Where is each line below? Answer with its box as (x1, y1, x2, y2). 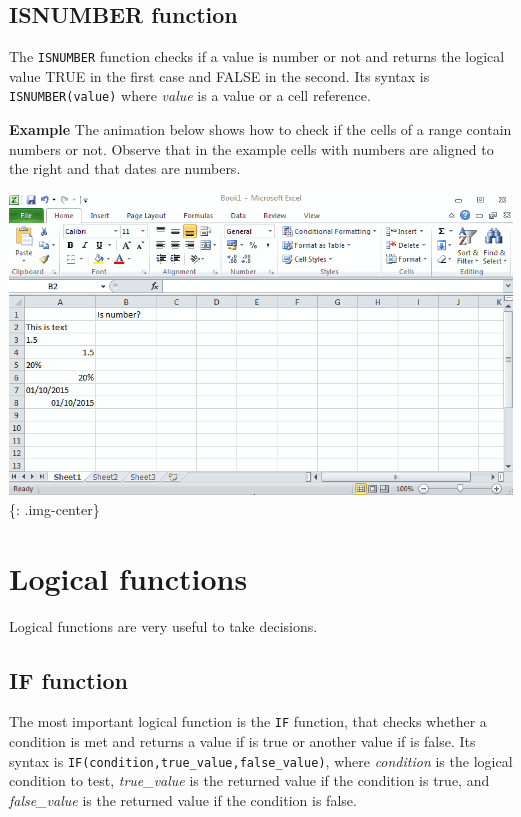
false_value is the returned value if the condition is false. (9, 789, 357, 810)
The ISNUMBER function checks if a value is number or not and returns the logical (9, 46, 505, 67)
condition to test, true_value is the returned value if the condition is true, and (9, 770, 490, 791)
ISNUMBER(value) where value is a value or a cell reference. (9, 85, 371, 106)
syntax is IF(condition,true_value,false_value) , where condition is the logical (9, 750, 513, 771)
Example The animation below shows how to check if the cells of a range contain (9, 119, 512, 140)
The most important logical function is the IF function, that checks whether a (9, 711, 487, 732)
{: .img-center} (9, 498, 100, 519)
